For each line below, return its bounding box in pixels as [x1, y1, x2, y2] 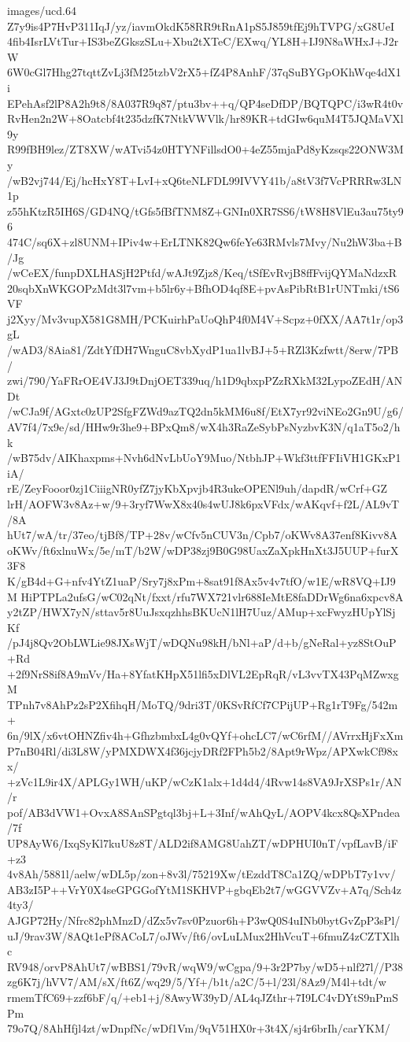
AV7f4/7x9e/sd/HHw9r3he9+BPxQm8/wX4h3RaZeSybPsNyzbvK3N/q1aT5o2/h [7, 419, 401, 435]
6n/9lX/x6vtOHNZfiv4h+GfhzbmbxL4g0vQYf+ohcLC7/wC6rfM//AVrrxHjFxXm [7, 726, 404, 743]
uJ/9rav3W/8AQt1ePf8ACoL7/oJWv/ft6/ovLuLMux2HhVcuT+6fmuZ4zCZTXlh [7, 927, 400, 944]
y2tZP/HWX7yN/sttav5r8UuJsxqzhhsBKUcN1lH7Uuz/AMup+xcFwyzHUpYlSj [7, 604, 396, 620]
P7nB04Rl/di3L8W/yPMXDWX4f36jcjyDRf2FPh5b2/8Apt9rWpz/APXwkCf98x [7, 742, 398, 759]
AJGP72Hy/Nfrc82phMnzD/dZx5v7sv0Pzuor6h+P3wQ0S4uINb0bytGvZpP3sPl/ [7, 912, 401, 929]
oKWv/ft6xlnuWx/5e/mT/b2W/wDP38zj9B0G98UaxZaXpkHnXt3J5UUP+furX [7, 541, 399, 558]
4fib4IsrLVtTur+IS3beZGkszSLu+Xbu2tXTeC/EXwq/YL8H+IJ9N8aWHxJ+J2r [7, 33, 399, 50]
